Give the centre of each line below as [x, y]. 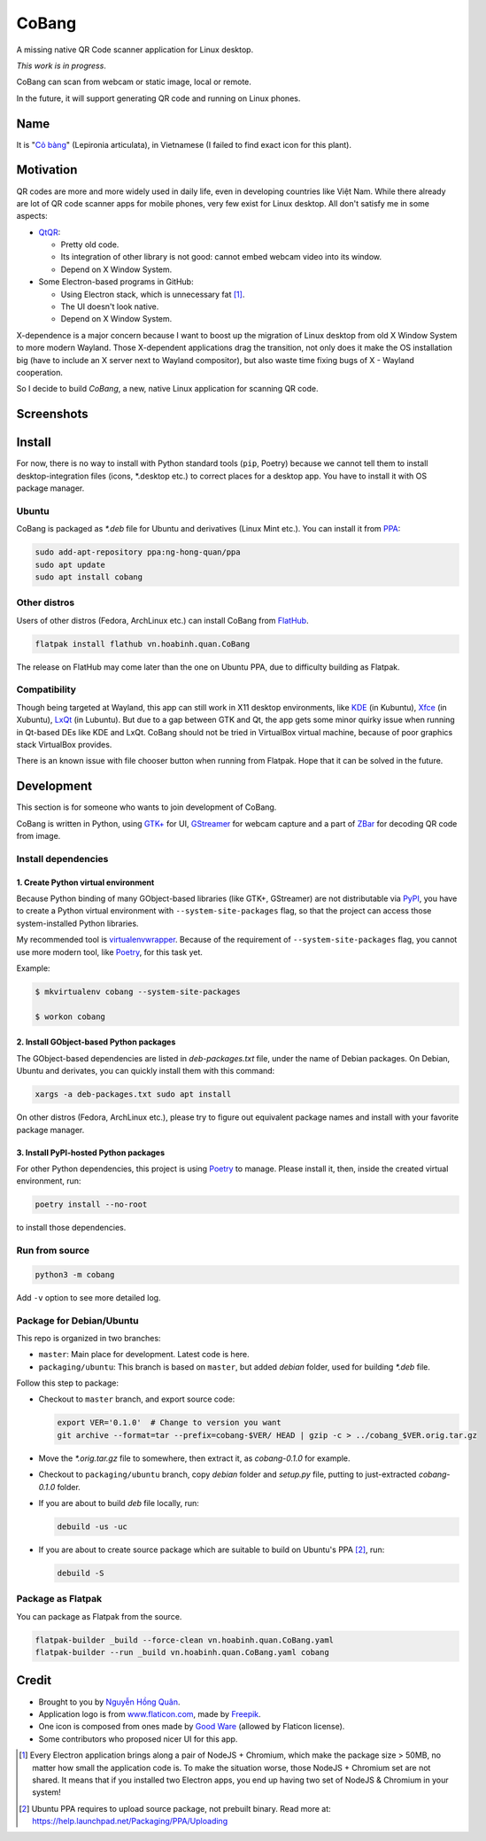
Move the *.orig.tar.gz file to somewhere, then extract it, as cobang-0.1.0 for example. [194, 1458]
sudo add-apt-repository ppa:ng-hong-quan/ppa [138, 552]
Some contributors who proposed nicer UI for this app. [138, 1739]
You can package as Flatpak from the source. [99, 1616]
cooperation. [40, 373]
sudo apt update [70, 564]
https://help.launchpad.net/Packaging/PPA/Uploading [130, 1822]
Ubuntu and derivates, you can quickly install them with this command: [146, 1071]
